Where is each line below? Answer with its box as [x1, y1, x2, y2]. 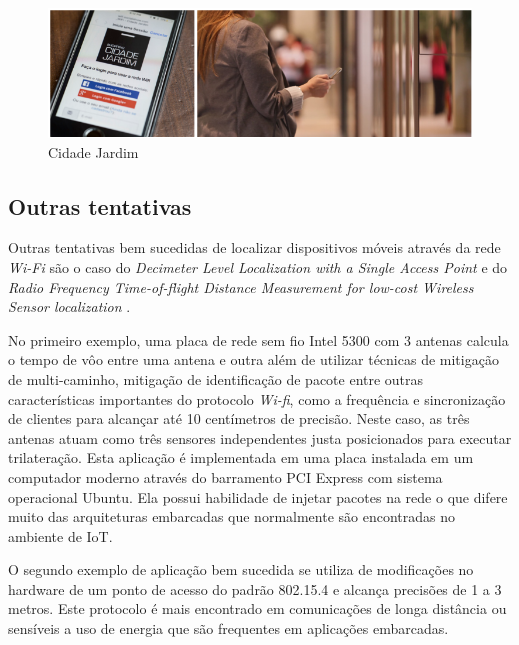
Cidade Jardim [48, 141, 139, 162]
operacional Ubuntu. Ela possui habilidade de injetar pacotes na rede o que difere [8, 486, 508, 507]
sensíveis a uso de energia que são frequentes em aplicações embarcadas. [8, 618, 449, 639]
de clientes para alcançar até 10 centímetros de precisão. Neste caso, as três [8, 408, 470, 429]
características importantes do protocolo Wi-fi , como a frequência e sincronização [8, 388, 506, 409]
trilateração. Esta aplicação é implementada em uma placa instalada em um [8, 447, 474, 468]
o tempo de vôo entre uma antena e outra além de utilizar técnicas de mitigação [8, 349, 499, 370]
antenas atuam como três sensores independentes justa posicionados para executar [8, 427, 512, 448]
